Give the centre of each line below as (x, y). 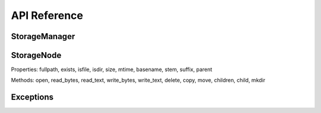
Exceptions (32, 97)
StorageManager (43, 36)
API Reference (47, 15)
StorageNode (36, 55)
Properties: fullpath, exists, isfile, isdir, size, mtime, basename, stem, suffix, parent (111, 70)
